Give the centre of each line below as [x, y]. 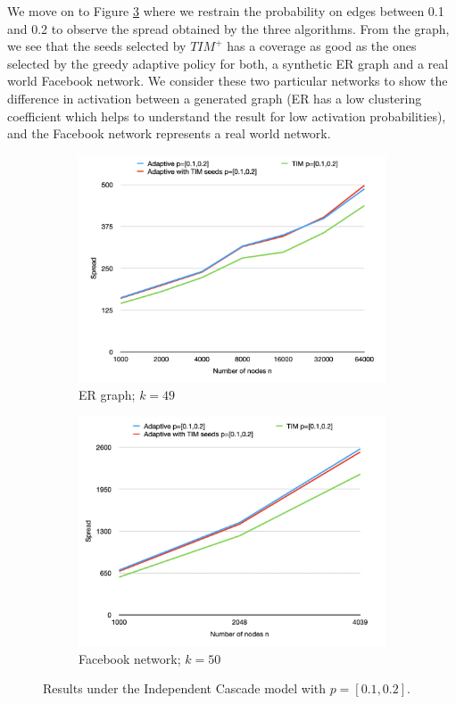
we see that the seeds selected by [97, 46]
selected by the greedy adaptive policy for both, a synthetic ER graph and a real [228, 63]
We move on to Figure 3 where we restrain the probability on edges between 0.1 [226, 11]
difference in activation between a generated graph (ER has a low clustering [215, 98]
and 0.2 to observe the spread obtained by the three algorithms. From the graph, [228, 28]
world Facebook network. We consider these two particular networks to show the [228, 81]
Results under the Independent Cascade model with [185, 688]
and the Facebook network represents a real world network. [169, 133]
